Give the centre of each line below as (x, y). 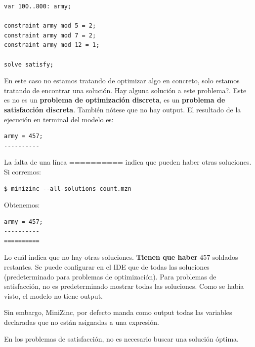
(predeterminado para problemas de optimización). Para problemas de (110, 276)
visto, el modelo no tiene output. (53, 295)
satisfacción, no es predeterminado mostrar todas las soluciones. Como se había (124, 286)
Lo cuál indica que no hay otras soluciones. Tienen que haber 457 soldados (121, 257)
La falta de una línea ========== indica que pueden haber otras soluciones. (128, 162)
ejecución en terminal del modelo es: (59, 119)
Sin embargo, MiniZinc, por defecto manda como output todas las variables (118, 312)
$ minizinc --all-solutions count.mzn (68, 189)
